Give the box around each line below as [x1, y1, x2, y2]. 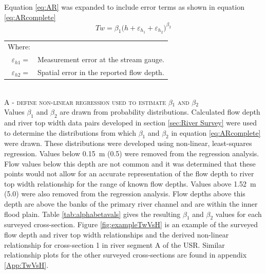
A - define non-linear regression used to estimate [4, 96, 166, 107]
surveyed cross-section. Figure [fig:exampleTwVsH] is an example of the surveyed [4, 219, 258, 230]
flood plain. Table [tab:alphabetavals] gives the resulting [4, 208, 181, 219]
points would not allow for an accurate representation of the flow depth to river [4, 168, 254, 179]
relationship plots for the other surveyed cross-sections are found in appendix [4, 249, 247, 260]
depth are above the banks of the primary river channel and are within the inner [4, 198, 258, 209]
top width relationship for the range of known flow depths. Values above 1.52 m [4, 178, 256, 189]
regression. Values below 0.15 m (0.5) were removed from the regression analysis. [4, 148, 259, 159]
